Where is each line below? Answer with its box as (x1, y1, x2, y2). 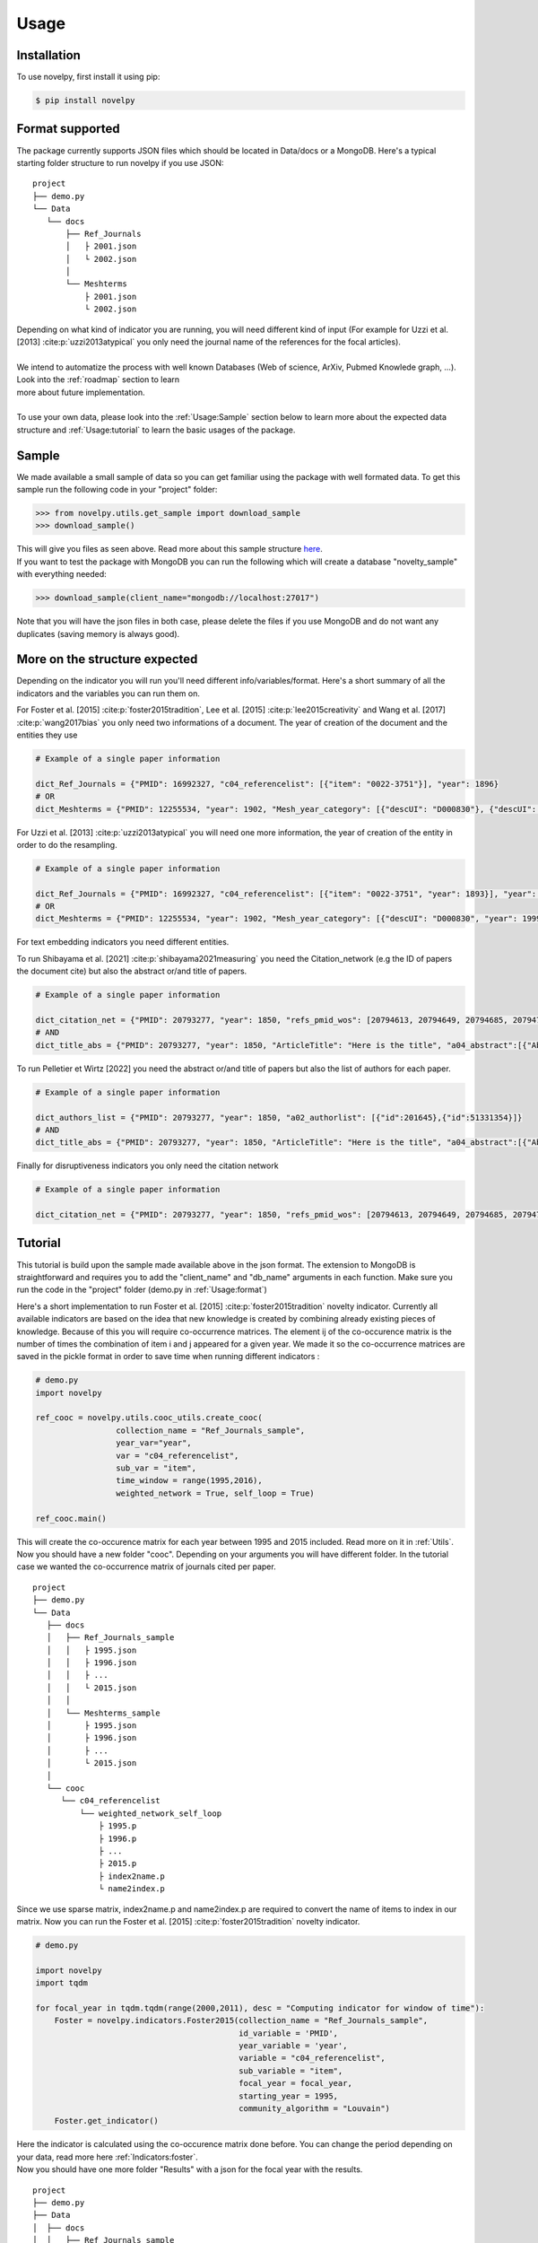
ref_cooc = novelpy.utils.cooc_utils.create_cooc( (35, 1413, 264, 1423)
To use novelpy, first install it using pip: (16, 72, 161, 83)
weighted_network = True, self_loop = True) (115, 1488, 315, 1498)
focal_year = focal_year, (239, 2078, 353, 2089)
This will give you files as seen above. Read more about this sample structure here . (16, 544, 323, 554)
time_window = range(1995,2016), (115, 1476, 264, 1486)
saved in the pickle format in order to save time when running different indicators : (16, 1351, 320, 1362)
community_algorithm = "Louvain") (239, 2103, 390, 2113)
